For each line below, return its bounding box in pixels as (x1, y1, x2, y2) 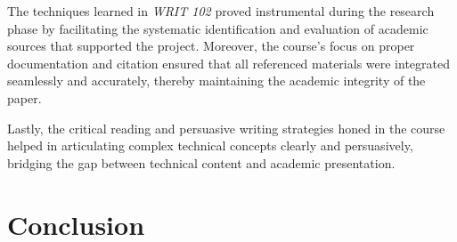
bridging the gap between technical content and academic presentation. (7, 153, 396, 172)
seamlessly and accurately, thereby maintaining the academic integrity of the (7, 71, 426, 90)
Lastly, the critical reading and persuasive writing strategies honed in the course (7, 118, 445, 137)
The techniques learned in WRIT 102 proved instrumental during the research (7, 2, 435, 20)
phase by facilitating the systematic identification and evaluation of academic (7, 19, 428, 37)
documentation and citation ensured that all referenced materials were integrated (7, 53, 450, 72)
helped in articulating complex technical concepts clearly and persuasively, (7, 136, 413, 155)
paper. (7, 88, 42, 107)
